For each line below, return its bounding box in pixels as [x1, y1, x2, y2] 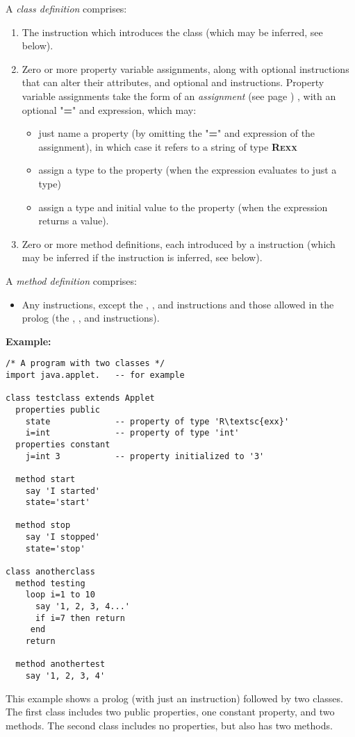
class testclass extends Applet [6, 393, 155, 404]
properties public [15, 404, 101, 415]
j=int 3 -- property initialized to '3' [25, 451, 265, 461]
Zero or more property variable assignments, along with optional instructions [22, 61, 349, 76]
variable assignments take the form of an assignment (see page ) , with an [22, 88, 336, 103]
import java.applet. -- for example [6, 370, 185, 380]
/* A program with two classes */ [6, 358, 165, 369]
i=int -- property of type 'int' [25, 428, 240, 438]
